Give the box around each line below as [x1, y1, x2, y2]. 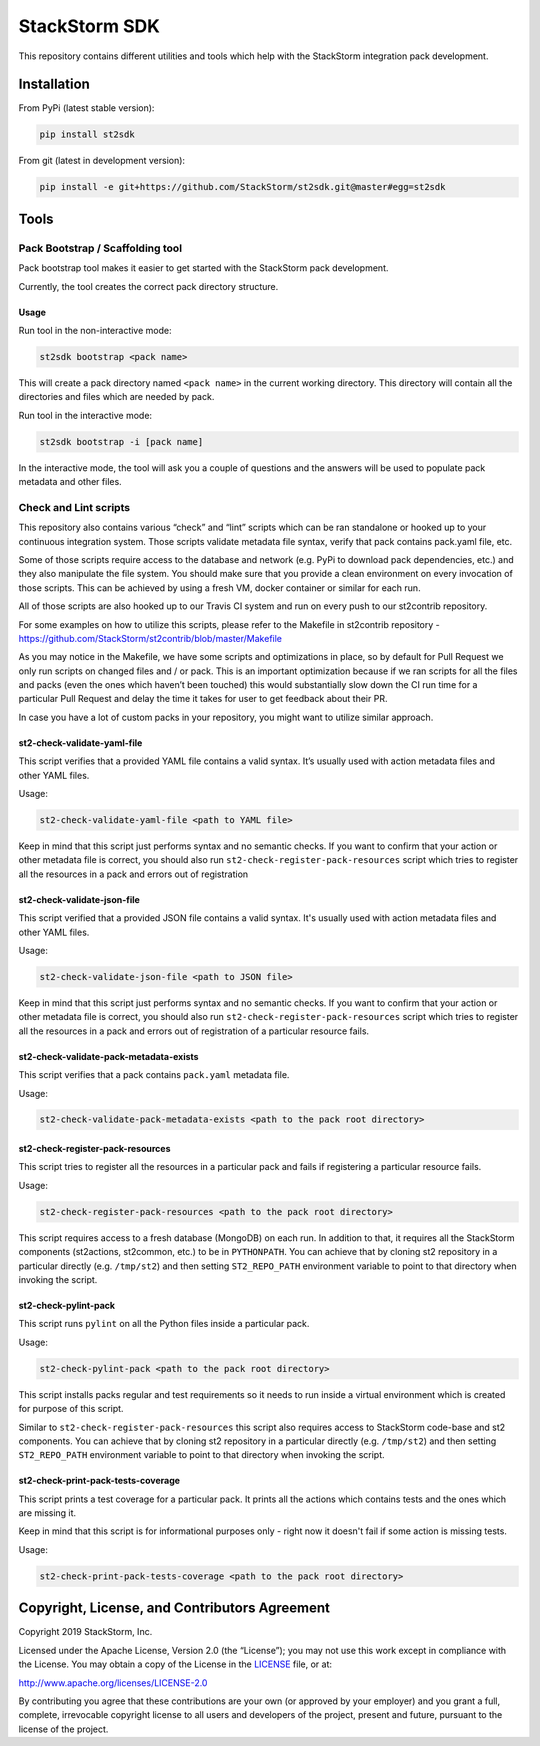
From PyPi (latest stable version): [18, 102, 155, 114]
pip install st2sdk [39, 129, 135, 140]
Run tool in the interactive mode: [18, 409, 153, 421]
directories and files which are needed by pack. [18, 391, 215, 403]
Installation [18, 76, 90, 93]
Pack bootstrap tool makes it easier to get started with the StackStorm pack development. [18, 262, 389, 274]
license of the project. [18, 1723, 109, 1735]
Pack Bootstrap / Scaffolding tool [18, 241, 183, 255]
